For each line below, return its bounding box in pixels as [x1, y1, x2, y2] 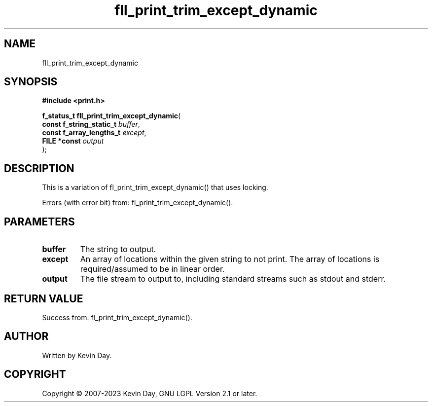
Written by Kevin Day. [42, 351, 112, 360]
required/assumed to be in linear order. [80, 264, 225, 274]
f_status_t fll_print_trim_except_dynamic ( [42, 111, 181, 120]
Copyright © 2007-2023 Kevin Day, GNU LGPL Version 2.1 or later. [42, 389, 257, 398]
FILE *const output [42, 137, 104, 146]
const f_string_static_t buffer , [42, 120, 140, 129]
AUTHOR [4, 330, 49, 343]
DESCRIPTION [4, 162, 74, 175]
